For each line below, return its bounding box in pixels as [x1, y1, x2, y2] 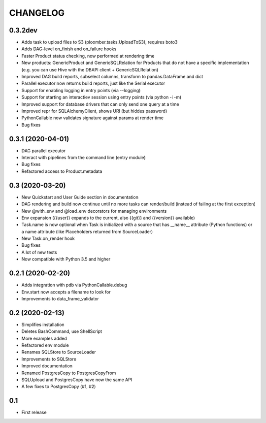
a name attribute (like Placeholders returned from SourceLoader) [21, 228, 153, 234]
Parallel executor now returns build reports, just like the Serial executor [21, 80, 166, 86]
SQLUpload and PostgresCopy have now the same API [21, 377, 133, 383]
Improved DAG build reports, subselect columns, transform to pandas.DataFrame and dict [21, 74, 203, 80]
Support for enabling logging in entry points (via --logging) [21, 87, 141, 93]
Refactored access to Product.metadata [21, 168, 102, 174]
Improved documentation [21, 363, 73, 369]
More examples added [21, 335, 67, 341]
